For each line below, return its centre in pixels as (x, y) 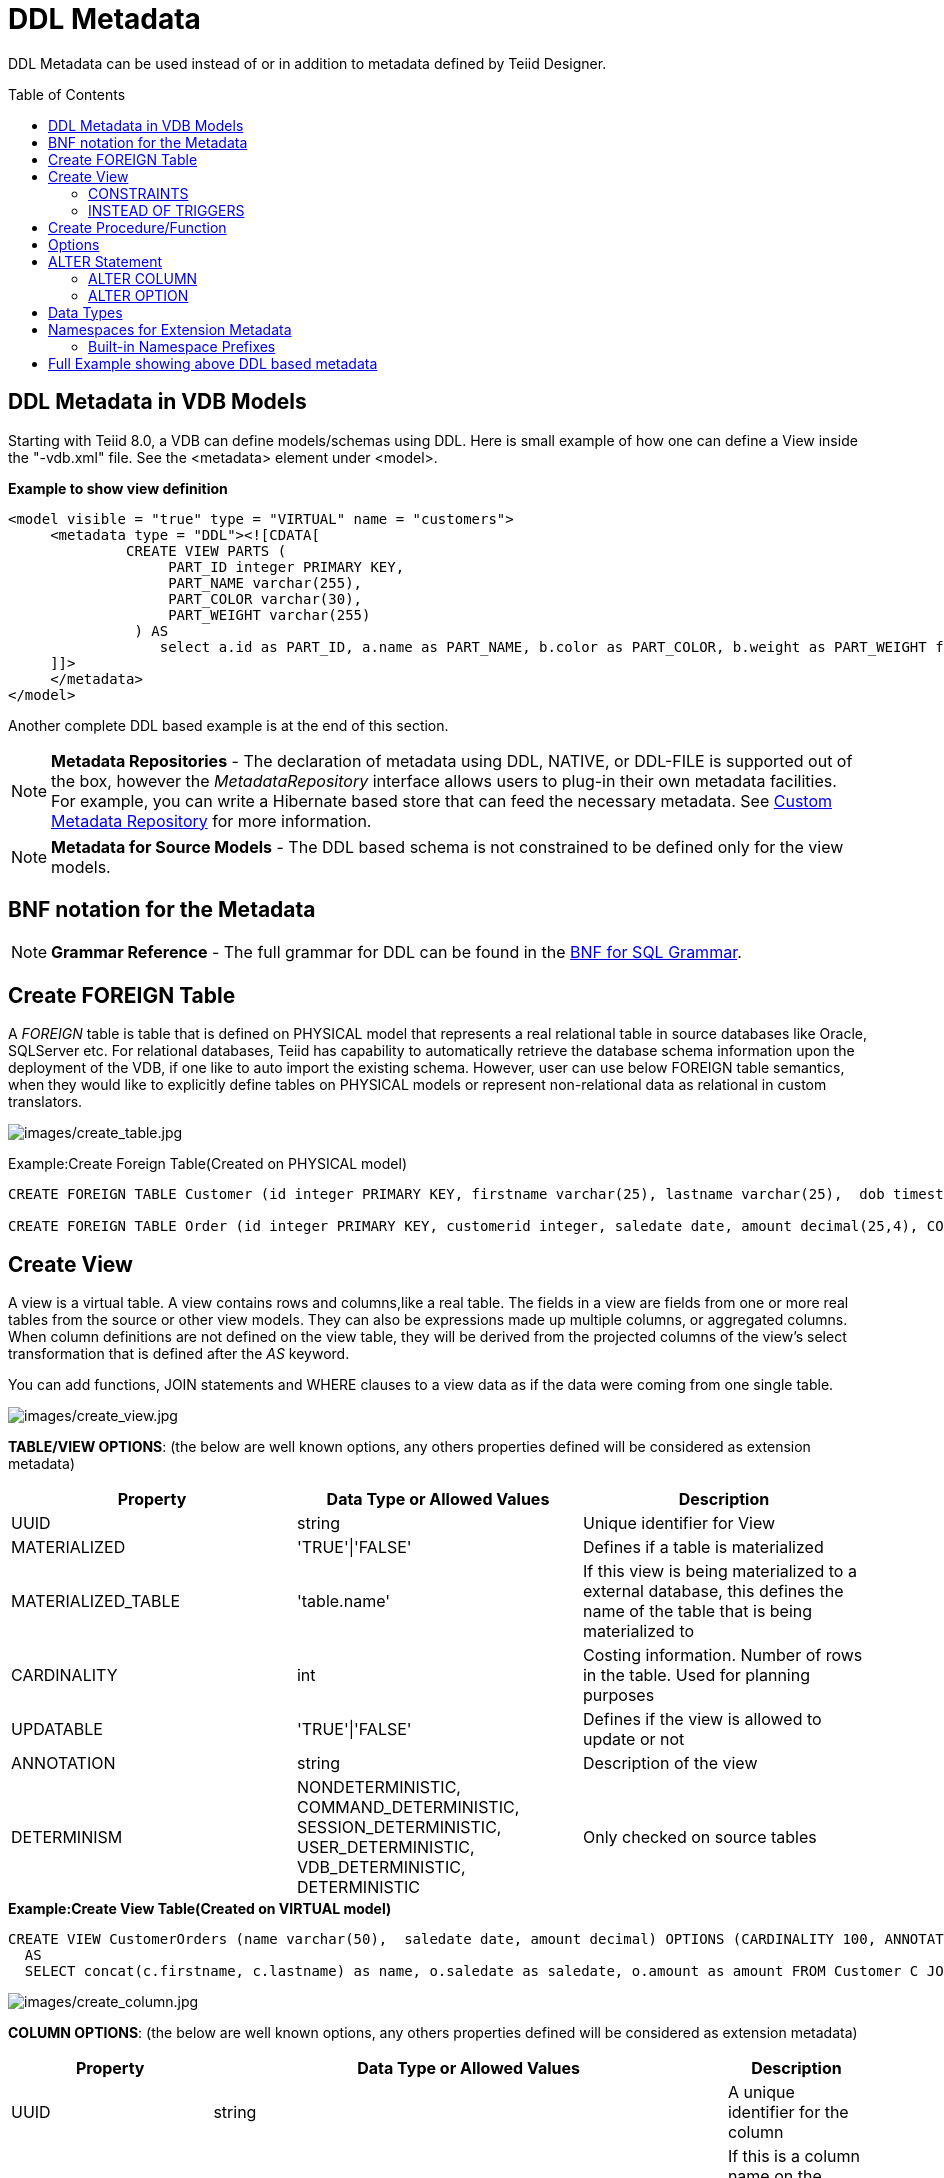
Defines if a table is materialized (703, 1547)
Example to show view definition (118, 488)
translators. (45, 1102)
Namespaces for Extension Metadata (170, 329)
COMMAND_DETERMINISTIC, (408, 1807)
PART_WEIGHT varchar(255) (269, 614)
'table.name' (343, 1601)
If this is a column (793, 2156)
